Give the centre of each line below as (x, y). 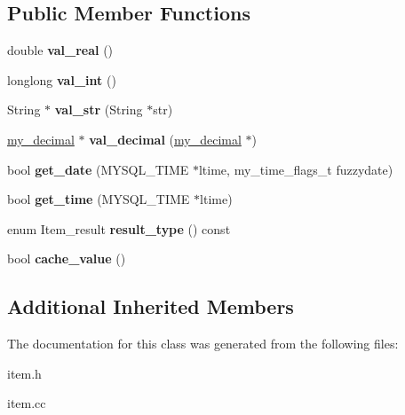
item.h (24, 373)
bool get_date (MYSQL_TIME (98, 169)
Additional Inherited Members (151, 306)
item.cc (27, 403)
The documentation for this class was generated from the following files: (203, 344)
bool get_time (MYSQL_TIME (99, 199)
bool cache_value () (67, 258)
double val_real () (60, 50)
